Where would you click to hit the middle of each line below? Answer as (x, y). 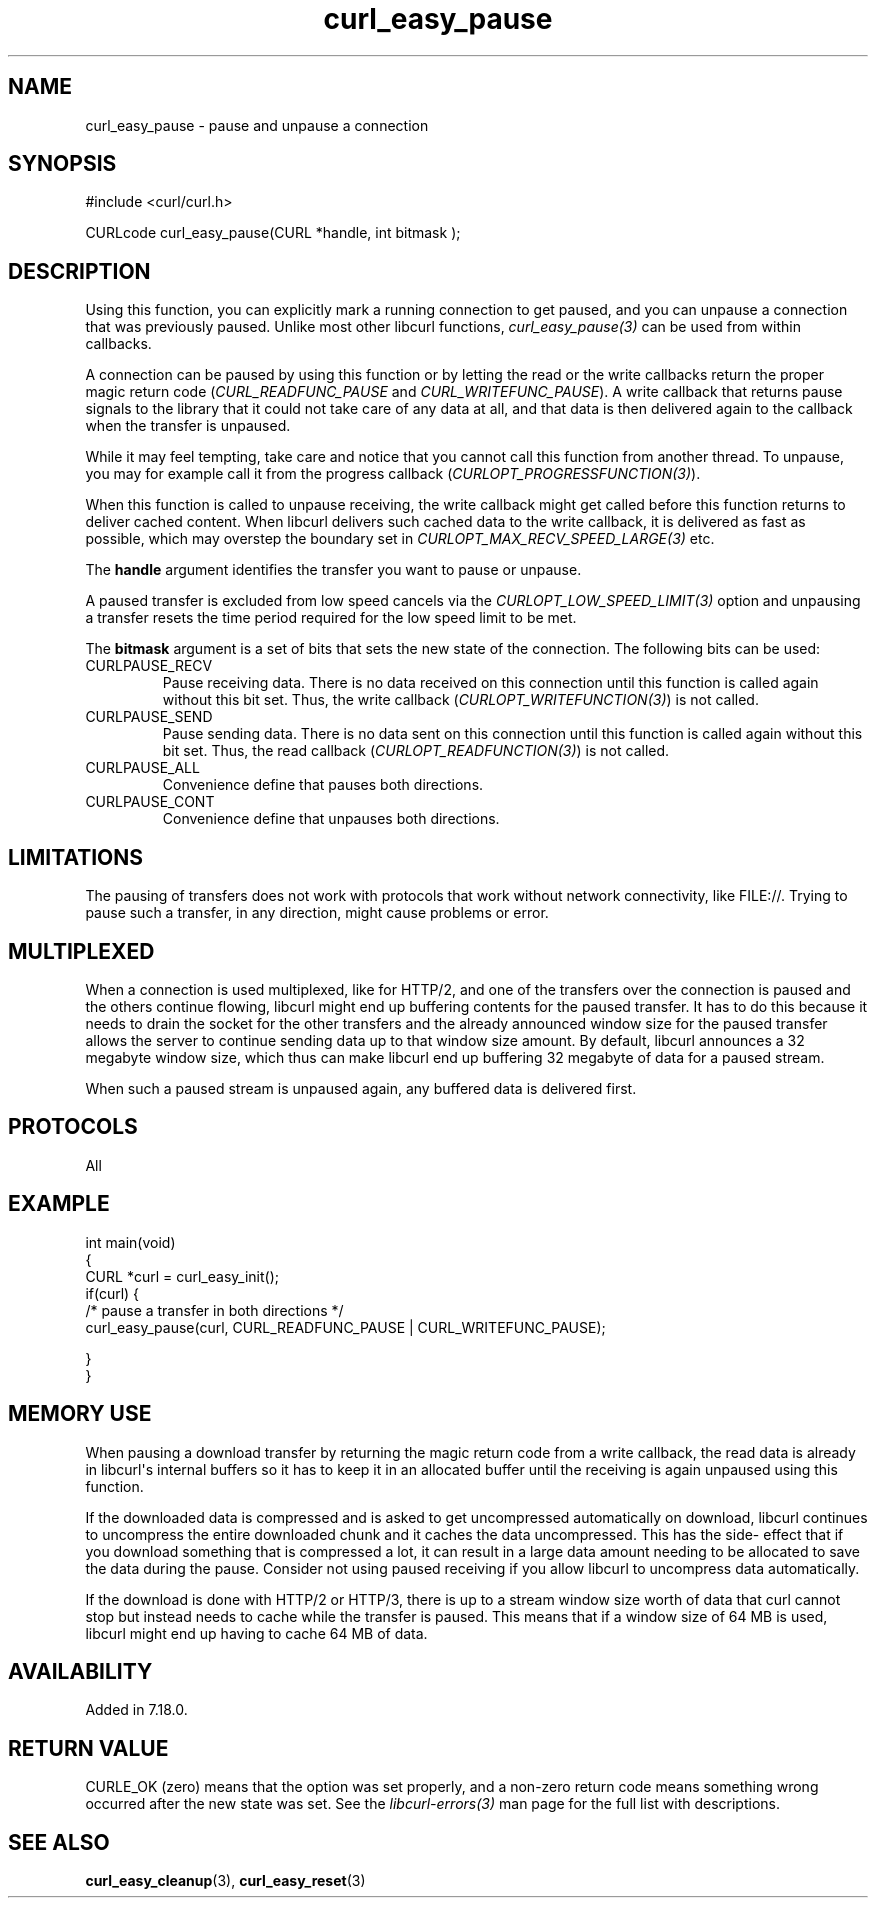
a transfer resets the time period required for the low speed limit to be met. (331, 618)
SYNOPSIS (62, 164)
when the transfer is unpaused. (188, 426)
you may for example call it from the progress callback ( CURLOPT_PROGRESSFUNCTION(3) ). (393, 474)
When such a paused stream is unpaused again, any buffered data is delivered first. (361, 1088)
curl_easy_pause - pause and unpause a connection (257, 125)
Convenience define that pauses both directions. (323, 785)
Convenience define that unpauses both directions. (331, 819)
